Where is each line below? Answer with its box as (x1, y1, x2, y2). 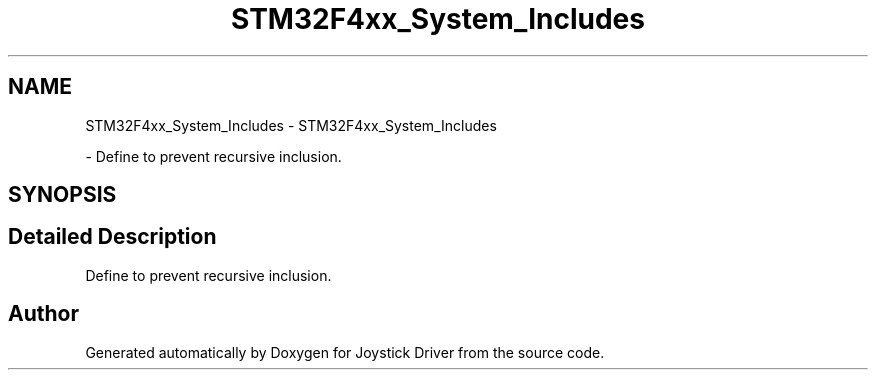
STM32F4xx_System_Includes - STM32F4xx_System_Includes (85, 116, 497, 134)
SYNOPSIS (8, 182, 117, 208)
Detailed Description (8, 224, 217, 250)
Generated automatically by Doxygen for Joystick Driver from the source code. (85, 343, 605, 361)
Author (8, 301, 79, 327)
